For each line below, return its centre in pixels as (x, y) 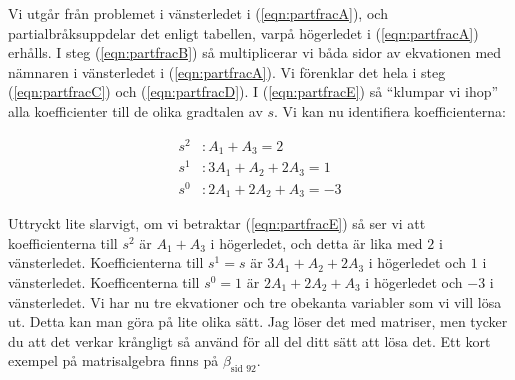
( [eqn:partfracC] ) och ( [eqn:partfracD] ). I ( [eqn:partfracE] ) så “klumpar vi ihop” (253, 91)
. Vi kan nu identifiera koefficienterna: (390, 110)
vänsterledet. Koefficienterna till (106, 262)
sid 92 (243, 369)
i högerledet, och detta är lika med (316, 242)
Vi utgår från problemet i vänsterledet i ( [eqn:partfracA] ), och (198, 13)
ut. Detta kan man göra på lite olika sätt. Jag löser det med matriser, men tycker (258, 321)
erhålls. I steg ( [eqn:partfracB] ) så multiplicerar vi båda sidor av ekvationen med (255, 52)
